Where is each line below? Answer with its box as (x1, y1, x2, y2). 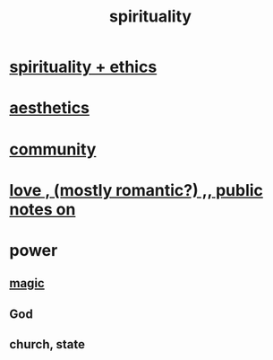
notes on (9, 199, 76, 219)
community (9, 139, 97, 159)
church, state (9, 337, 86, 352)
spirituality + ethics (9, 57, 158, 77)
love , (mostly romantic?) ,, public (9, 180, 264, 200)
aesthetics (9, 98, 90, 119)
